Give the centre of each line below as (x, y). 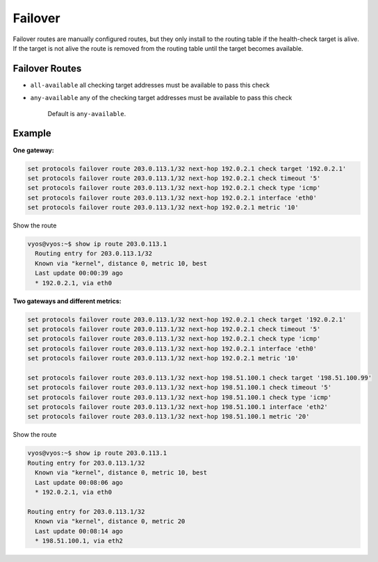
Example (32, 133)
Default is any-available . (87, 113)
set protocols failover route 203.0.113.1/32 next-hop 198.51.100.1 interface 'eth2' (178, 407)
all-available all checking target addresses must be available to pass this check (150, 85)
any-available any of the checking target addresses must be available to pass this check (161, 98)
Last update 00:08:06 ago (79, 482)
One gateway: (34, 150)
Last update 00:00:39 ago (79, 273)
